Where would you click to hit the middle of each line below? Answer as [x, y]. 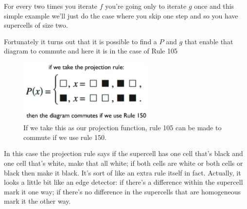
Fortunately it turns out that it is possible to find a [80, 41]
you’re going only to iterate [146, 6]
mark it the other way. [37, 201]
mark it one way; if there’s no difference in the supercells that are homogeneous [122, 191]
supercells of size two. [36, 25]
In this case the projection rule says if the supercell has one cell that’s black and [123, 153]
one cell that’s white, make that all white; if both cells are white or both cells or [123, 163]
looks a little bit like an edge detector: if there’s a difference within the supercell [123, 182]
